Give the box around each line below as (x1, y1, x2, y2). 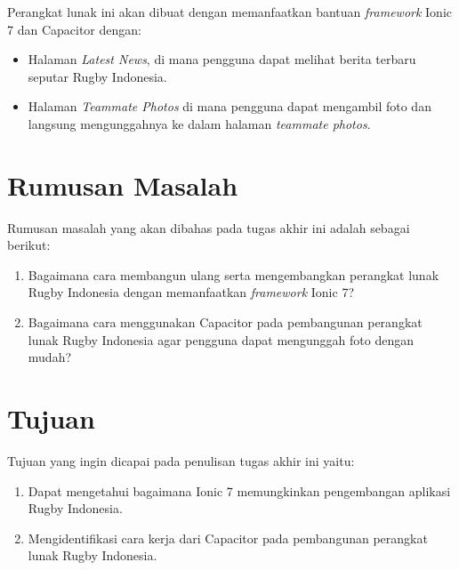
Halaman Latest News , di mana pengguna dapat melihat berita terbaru (28, 50, 416, 68)
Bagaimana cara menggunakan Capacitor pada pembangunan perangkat (28, 313, 423, 332)
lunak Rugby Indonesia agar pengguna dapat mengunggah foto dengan (28, 330, 415, 349)
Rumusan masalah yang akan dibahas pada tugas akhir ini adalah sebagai (7, 218, 410, 237)
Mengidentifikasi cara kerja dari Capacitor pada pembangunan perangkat (28, 528, 428, 547)
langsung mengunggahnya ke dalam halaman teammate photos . (28, 114, 371, 132)
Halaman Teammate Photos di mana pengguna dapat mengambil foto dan (28, 97, 431, 116)
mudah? (28, 348, 72, 366)
